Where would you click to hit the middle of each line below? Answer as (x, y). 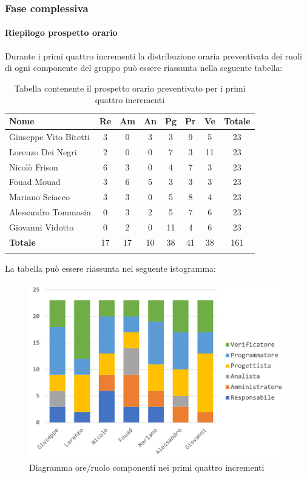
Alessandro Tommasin (50, 212)
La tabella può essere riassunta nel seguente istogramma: (111, 268)
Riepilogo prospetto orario (61, 32)
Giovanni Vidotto (42, 227)
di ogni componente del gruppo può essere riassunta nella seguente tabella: (144, 68)
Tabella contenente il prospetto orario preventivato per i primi (130, 88)
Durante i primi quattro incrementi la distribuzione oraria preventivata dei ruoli (153, 56)
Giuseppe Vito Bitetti (49, 136)
